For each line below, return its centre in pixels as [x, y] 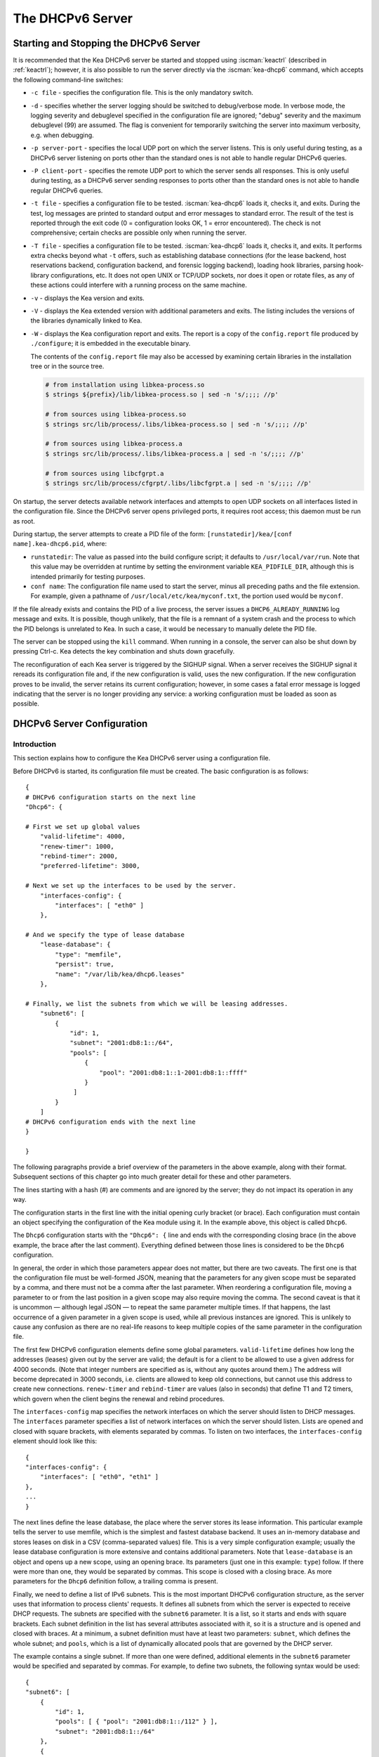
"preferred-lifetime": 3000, [90, 866]
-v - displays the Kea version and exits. [88, 298]
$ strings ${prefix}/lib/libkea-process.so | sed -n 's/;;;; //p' [162, 395]
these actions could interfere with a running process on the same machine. [139, 285]
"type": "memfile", [88, 954]
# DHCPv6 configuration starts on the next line [111, 797]
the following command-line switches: [68, 79]
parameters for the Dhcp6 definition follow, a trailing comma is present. [115, 1581]
